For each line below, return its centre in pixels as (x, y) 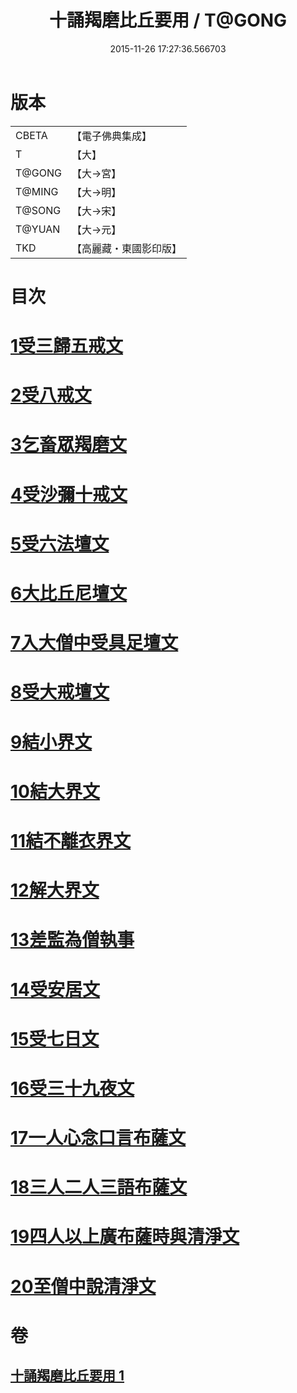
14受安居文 (55, 989)
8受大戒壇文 (60, 692)
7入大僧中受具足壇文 (94, 643)
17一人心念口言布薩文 (98, 1138)
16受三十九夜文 (72, 1088)
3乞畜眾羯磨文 (69, 445)
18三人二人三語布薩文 (99, 1187)
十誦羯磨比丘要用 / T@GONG (168, 20)
